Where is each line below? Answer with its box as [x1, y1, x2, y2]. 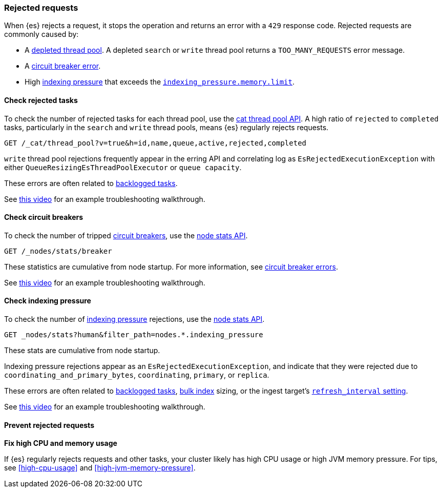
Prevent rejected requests [4, 420, 94, 429]
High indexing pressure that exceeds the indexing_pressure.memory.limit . [25, 77, 295, 87]
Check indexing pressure [4, 296, 91, 305]
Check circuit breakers [4, 213, 83, 222]
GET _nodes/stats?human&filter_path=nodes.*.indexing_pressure [4, 331, 263, 339]
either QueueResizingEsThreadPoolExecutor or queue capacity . [4, 162, 242, 172]
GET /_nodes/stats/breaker [4, 247, 112, 255]
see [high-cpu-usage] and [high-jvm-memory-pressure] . [4, 463, 196, 473]
